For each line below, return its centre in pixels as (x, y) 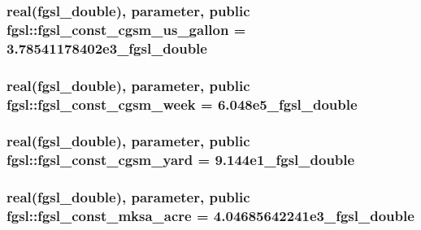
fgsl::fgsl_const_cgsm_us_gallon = (126, 29)
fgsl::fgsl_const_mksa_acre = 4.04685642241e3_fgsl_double (210, 216)
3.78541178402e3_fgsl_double (107, 48)
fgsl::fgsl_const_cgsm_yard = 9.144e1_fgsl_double (181, 160)
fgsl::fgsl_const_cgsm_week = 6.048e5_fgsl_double (182, 104)
